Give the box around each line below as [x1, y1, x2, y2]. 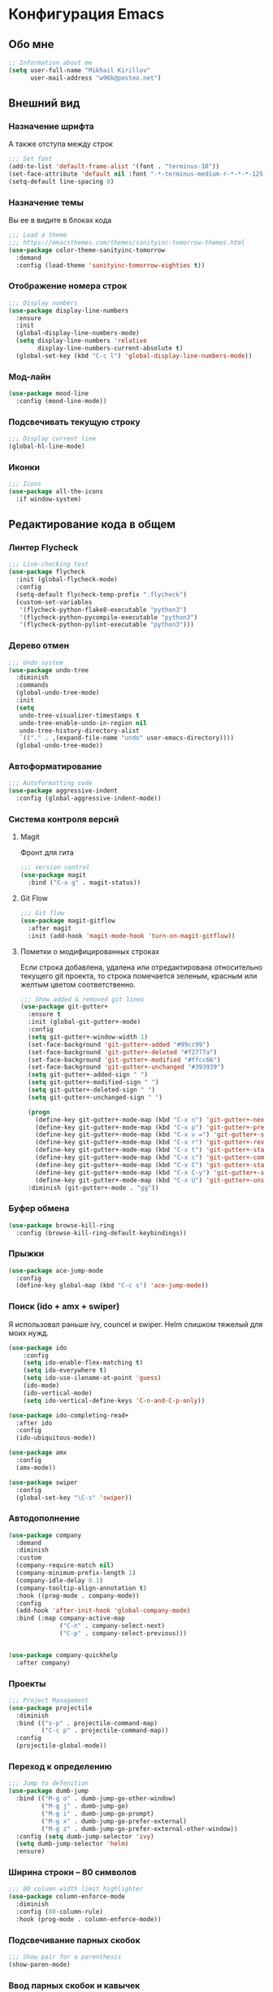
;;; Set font [8, 155, 53, 163]
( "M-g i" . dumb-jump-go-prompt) [41, 1809, 154, 1817]
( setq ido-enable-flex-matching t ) [23, 1359, 144, 1367]
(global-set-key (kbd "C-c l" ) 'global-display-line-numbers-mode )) [15, 351, 253, 360]
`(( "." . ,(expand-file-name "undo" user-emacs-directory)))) [19, 734, 234, 742]
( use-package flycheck [8, 568, 85, 576]
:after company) [15, 1659, 71, 1667]
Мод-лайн [8, 371, 51, 382]
